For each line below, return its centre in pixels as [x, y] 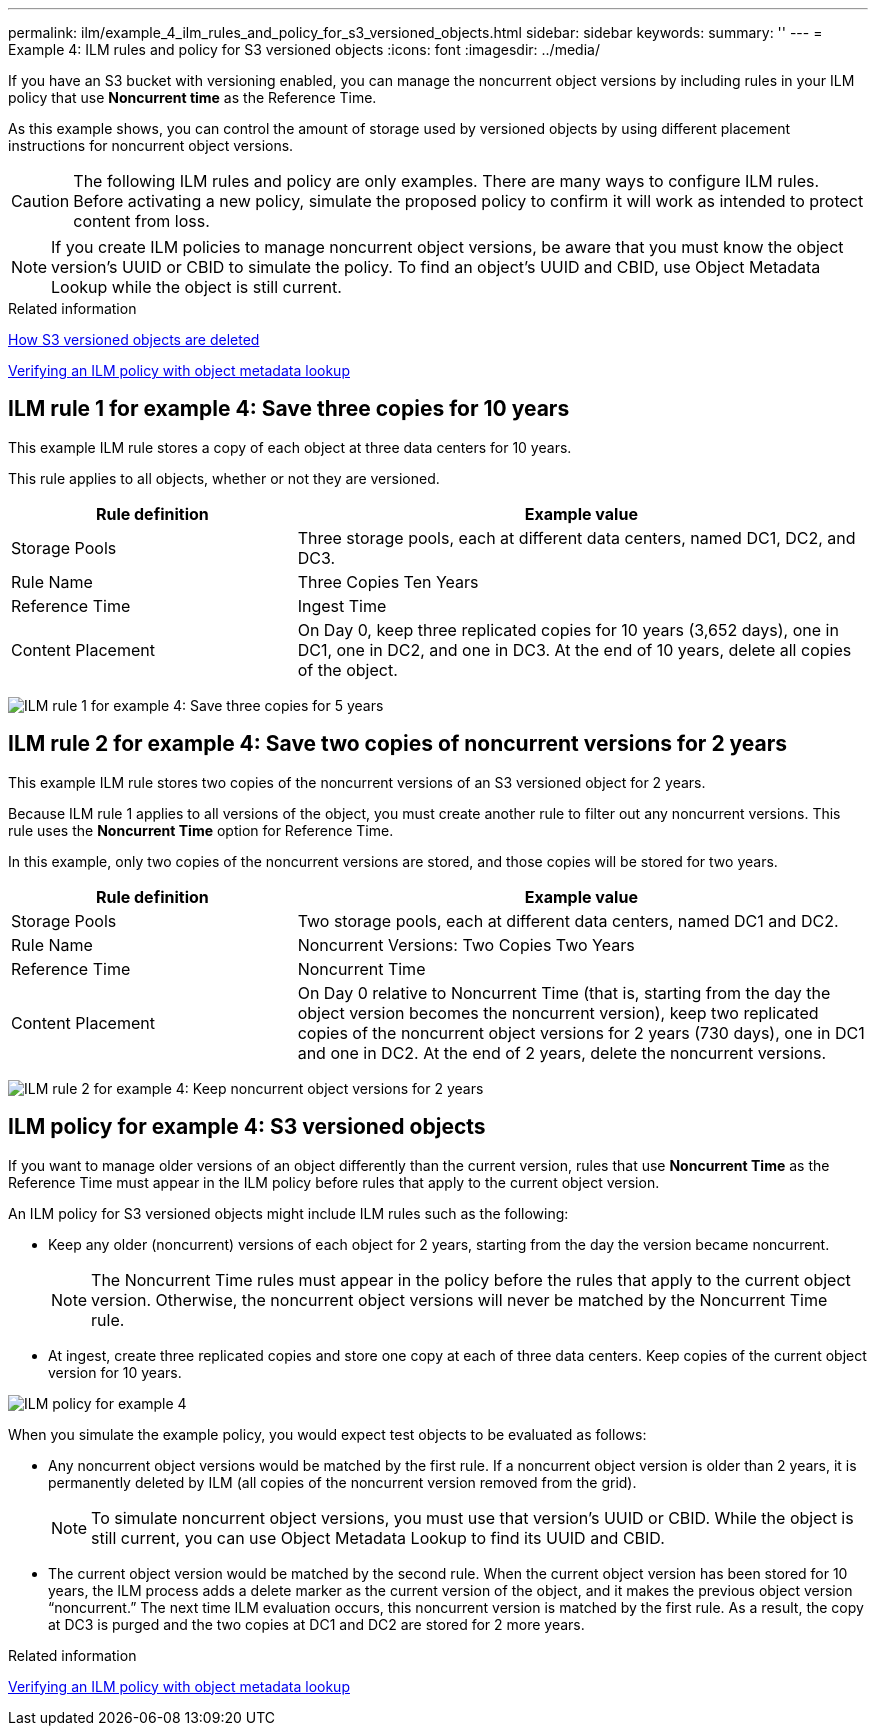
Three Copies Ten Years [388, 581]
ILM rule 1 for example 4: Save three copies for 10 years [289, 409]
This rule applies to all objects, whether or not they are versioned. [224, 478]
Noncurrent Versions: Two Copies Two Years [466, 944]
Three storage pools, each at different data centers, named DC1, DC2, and [576, 537]
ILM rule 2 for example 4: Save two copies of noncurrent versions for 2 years [398, 744]
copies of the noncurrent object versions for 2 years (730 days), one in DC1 [581, 1032]
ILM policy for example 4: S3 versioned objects [247, 1127]
